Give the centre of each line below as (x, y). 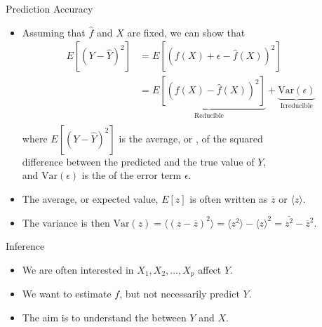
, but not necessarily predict (180, 294)
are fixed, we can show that (186, 32)
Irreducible (296, 106)
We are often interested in (78, 269)
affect (210, 269)
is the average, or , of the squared (191, 138)
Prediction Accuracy (49, 8)
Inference (25, 246)
